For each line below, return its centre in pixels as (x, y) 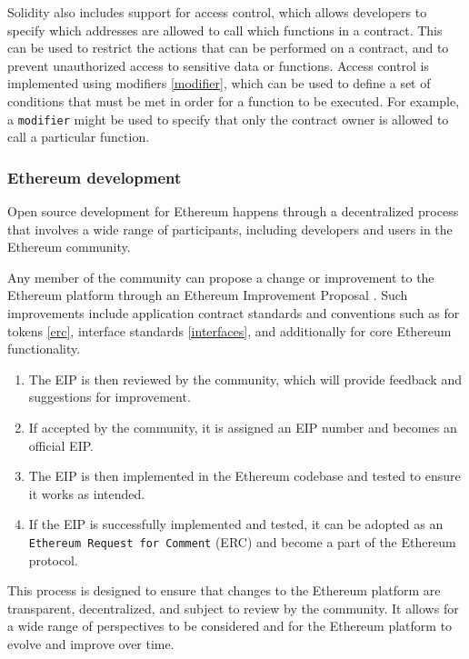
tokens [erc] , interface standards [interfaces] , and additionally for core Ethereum (230, 330)
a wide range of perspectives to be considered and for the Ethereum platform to (230, 626)
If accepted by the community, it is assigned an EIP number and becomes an (243, 427)
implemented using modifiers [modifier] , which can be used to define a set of (219, 83)
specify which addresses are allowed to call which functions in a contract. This (225, 30)
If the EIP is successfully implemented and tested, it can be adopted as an (236, 524)
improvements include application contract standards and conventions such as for (234, 313)
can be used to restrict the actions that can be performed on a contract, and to (228, 48)
